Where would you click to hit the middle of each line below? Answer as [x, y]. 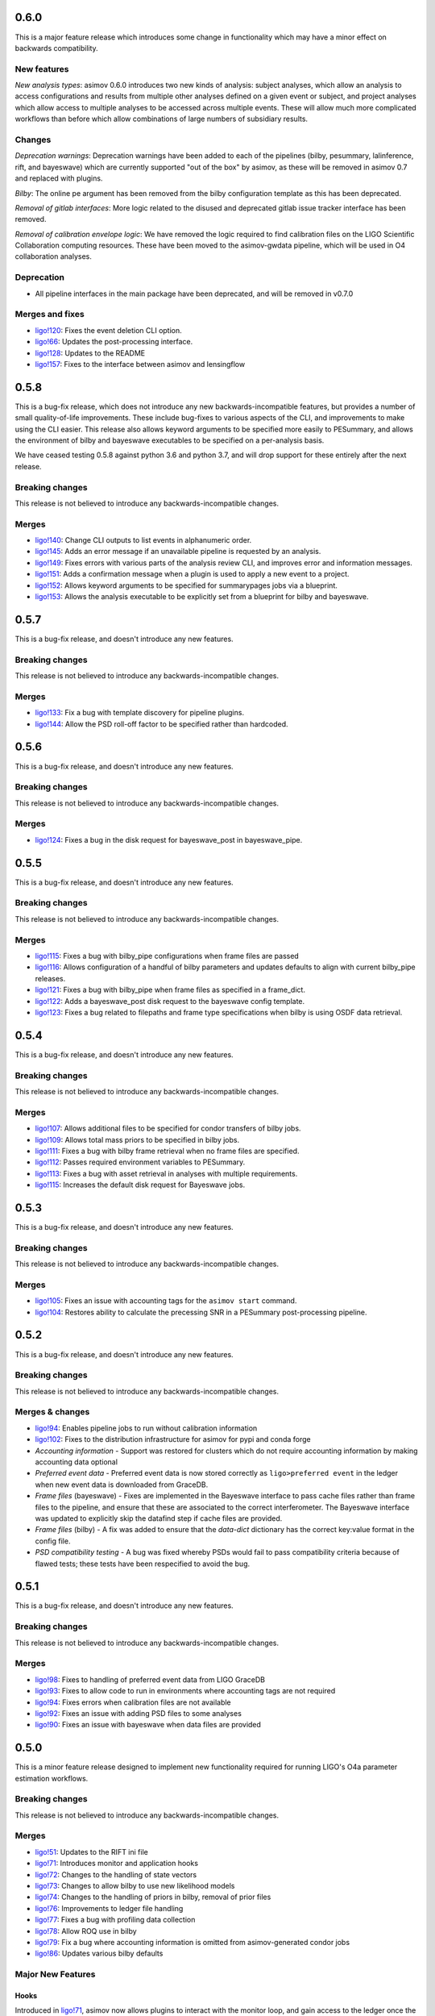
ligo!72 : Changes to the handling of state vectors [116, 1874]
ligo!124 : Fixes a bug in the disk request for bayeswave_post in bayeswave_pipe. [169, 839]
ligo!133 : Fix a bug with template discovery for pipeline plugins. [140, 713]
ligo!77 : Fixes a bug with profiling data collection [115, 1920]
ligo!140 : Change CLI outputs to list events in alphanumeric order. [143, 540]
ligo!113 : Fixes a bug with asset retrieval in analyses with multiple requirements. [166, 1173]
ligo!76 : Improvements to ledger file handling [109, 1908]
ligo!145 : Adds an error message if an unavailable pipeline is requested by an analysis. [178, 552]
